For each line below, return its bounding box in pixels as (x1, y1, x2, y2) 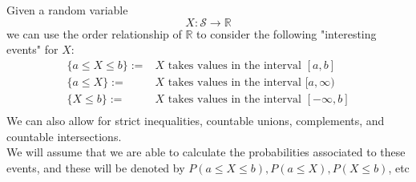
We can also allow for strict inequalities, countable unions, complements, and (6, 111, 385, 128)
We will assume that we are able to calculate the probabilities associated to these (6, 144, 406, 160)
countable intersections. (6, 127, 122, 144)
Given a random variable (6, 2, 128, 18)
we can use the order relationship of (6, 25, 182, 42)
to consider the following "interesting (196, 25, 377, 42)
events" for (6, 41, 59, 58)
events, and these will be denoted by (6, 159, 185, 176)
